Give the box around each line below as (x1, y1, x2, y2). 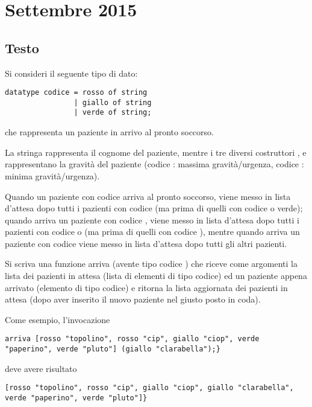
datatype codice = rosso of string (5, 88, 148, 97)
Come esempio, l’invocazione (5, 313, 110, 325)
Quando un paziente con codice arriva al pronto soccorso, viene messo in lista (5, 190, 291, 202)
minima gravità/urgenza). (5, 169, 100, 182)
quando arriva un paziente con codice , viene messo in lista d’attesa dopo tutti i (5, 213, 299, 226)
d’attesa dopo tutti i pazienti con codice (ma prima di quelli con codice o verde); (5, 202, 303, 214)
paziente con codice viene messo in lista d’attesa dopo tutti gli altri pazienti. (5, 237, 287, 249)
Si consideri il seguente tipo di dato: (5, 66, 138, 79)
